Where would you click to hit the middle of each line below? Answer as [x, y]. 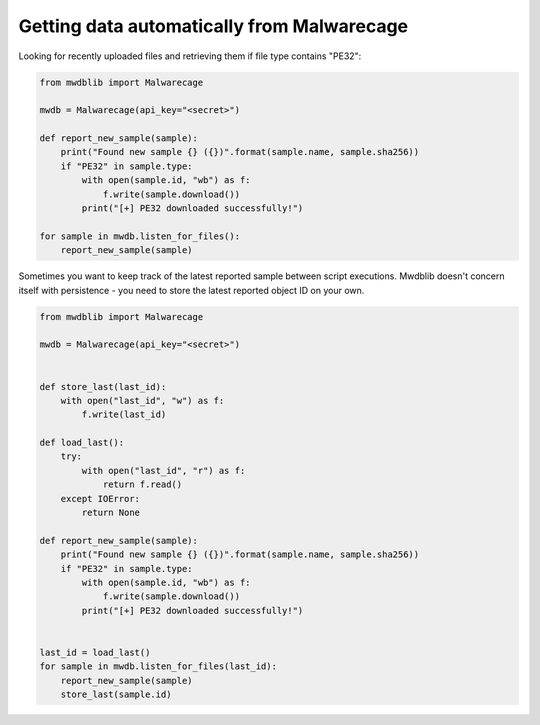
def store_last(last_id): [103, 386]
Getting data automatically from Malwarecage [213, 26]
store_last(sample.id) [116, 694]
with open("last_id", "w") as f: [142, 400]
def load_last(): [82, 443]
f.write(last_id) [124, 414]
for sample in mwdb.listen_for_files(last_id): [158, 666]
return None [110, 513]
